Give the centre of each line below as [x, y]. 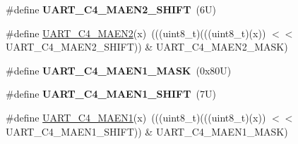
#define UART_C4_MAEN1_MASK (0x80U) [119, 70]
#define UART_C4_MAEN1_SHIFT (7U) [111, 94]
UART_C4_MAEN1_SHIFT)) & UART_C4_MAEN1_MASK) [147, 131]
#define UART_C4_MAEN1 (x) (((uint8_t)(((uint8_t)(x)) [136, 117]
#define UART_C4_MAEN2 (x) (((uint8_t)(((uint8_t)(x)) [136, 33]
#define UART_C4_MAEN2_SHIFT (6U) [111, 9]
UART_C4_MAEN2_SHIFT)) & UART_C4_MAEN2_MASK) [147, 47]
